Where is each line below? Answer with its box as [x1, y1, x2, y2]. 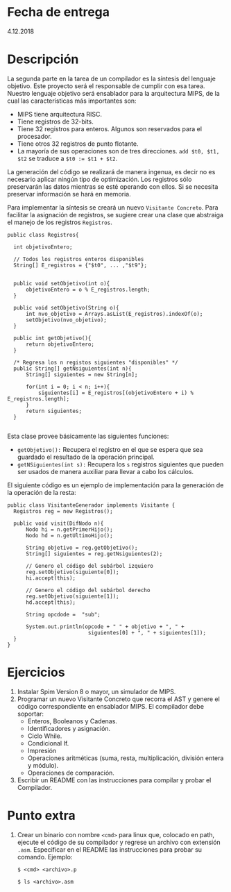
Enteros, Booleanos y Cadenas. [27, 716, 118, 725]
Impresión [27, 746, 57, 755]
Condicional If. [27, 739, 69, 747]
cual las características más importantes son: [7, 96, 137, 105]
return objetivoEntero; [25, 341, 95, 348]
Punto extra [7, 808, 76, 823]
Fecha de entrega [7, 4, 110, 20]
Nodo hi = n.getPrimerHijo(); [25, 525, 113, 533]
